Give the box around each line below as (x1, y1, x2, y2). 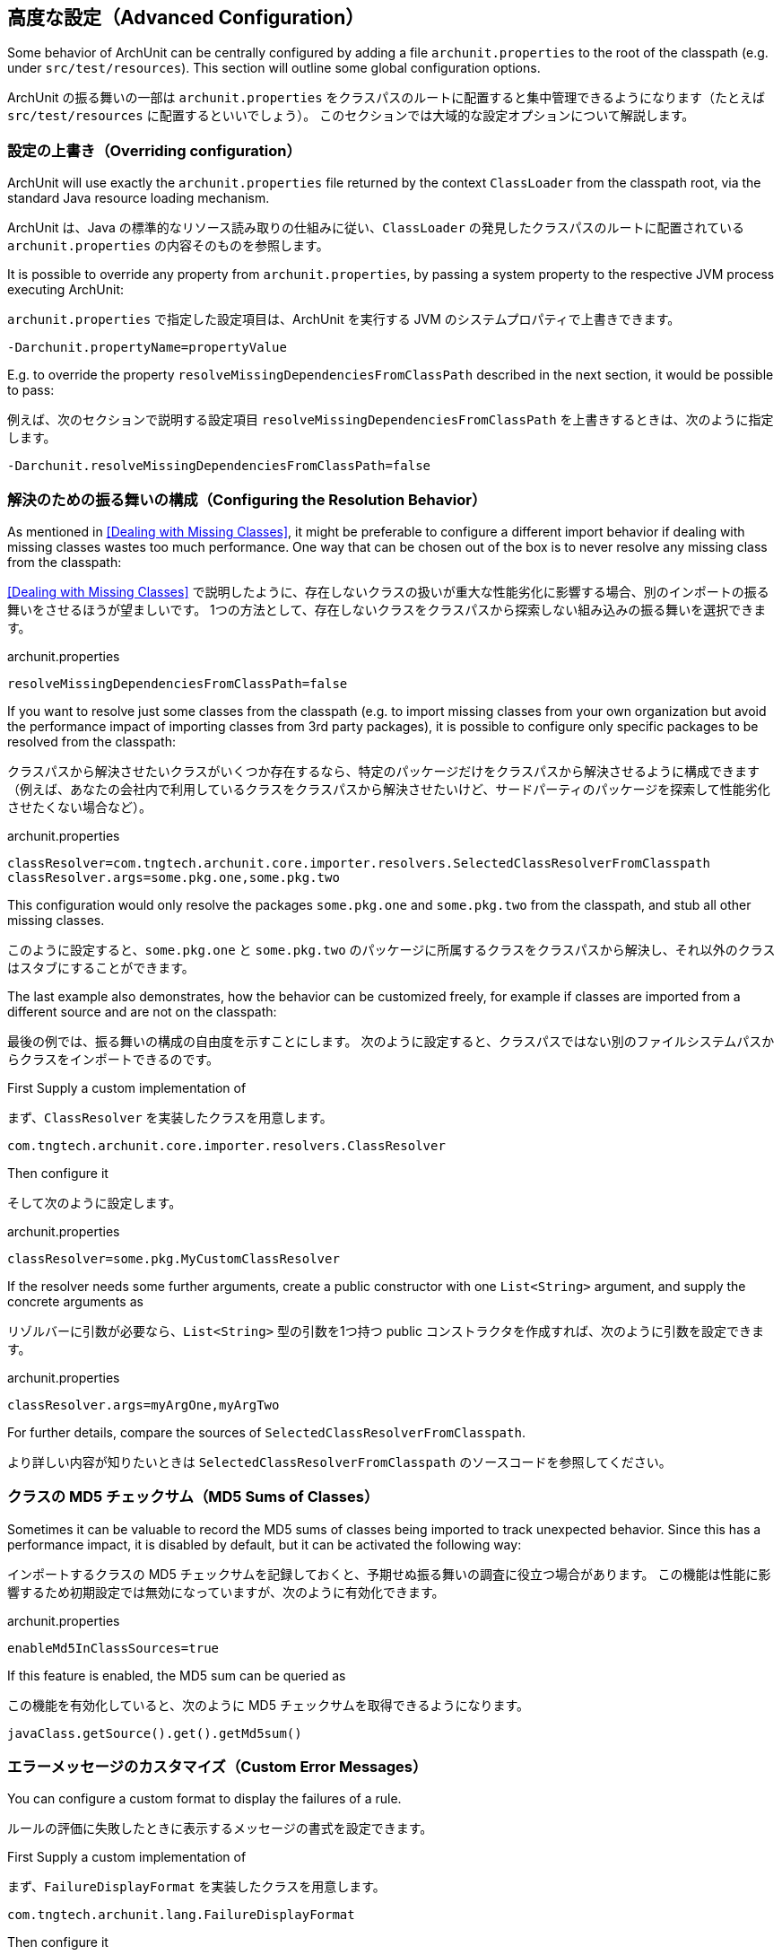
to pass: (7, 382, 55, 398)
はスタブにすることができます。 (7, 959, 195, 975)
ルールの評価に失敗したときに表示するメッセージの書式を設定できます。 (7, 1820, 433, 1837)
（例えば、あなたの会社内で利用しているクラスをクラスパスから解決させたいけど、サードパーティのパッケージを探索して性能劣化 (7, 781, 770, 797)
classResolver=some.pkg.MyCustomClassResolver (7, 1251, 340, 1266)
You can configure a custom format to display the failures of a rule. (7, 1791, 402, 1807)
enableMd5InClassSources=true (7, 1640, 220, 1655)
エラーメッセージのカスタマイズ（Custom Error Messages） (7, 1758, 428, 1776)
